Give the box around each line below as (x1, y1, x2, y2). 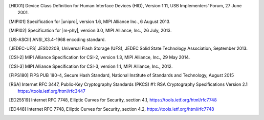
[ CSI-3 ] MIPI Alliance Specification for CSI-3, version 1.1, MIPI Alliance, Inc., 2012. (9, 63, 173, 69)
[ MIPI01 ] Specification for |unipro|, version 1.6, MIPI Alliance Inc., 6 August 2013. (9, 19, 171, 24)
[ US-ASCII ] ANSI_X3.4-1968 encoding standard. (9, 37, 106, 42)
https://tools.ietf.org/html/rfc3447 (18, 88, 86, 94)
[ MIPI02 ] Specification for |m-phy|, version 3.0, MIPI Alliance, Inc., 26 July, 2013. (9, 27, 172, 34)
